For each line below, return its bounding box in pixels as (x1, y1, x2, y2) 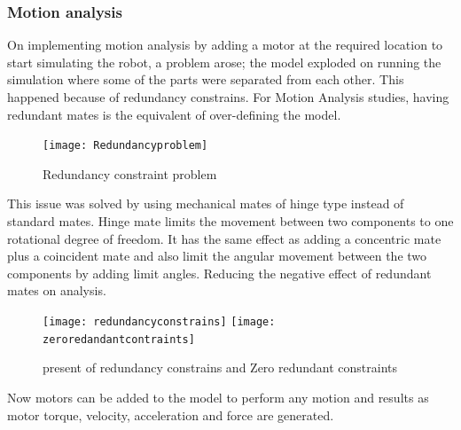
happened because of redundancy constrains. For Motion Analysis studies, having (7, 88, 449, 106)
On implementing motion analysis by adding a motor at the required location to (7, 35, 443, 54)
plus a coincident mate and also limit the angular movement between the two (7, 246, 427, 265)
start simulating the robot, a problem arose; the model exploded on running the (7, 52, 441, 71)
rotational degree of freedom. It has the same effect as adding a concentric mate (7, 229, 441, 247)
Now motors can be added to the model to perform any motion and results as (7, 387, 429, 406)
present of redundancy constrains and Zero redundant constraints (43, 358, 398, 377)
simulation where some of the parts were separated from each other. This (7, 70, 404, 89)
